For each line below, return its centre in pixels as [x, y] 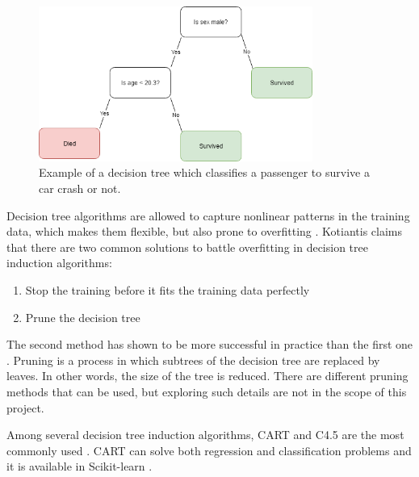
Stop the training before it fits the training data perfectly [168, 290]
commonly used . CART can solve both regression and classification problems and [209, 450]
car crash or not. [80, 188]
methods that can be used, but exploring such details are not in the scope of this [207, 391]
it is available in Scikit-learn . [80, 466]
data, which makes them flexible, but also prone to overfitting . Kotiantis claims [205, 231]
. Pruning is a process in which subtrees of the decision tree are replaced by [193, 360]
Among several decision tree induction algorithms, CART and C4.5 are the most [205, 435]
